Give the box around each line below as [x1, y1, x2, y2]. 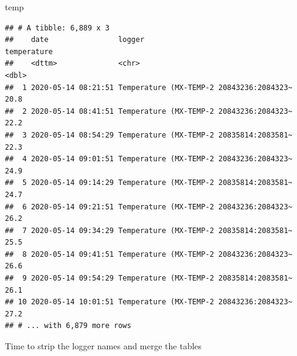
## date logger [5, 35, 145, 44]
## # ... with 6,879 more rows [5, 321, 131, 330]
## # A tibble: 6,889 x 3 [5, 23, 110, 32]
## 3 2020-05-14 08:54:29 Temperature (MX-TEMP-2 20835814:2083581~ [5, 130, 293, 139]
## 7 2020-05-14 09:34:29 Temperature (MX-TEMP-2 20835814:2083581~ [5, 226, 293, 235]
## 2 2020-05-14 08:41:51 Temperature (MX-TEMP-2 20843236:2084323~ [5, 106, 293, 116]
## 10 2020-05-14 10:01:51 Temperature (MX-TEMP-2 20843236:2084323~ [5, 298, 293, 307]
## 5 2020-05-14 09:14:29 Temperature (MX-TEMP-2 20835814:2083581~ [5, 178, 293, 187]
